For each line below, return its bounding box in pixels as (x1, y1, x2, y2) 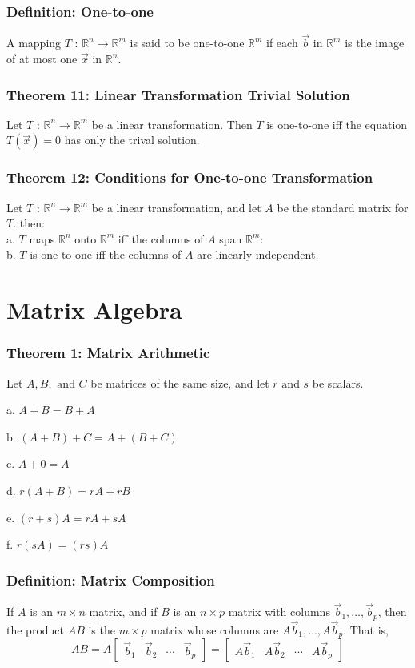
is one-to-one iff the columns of (30, 246, 182, 263)
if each (266, 34, 298, 51)
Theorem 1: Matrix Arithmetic (6, 343, 210, 363)
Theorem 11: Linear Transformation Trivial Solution (6, 84, 350, 104)
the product (6, 621, 65, 638)
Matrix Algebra (6, 293, 182, 326)
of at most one (6, 50, 78, 67)
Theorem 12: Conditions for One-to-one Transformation (6, 167, 373, 187)
